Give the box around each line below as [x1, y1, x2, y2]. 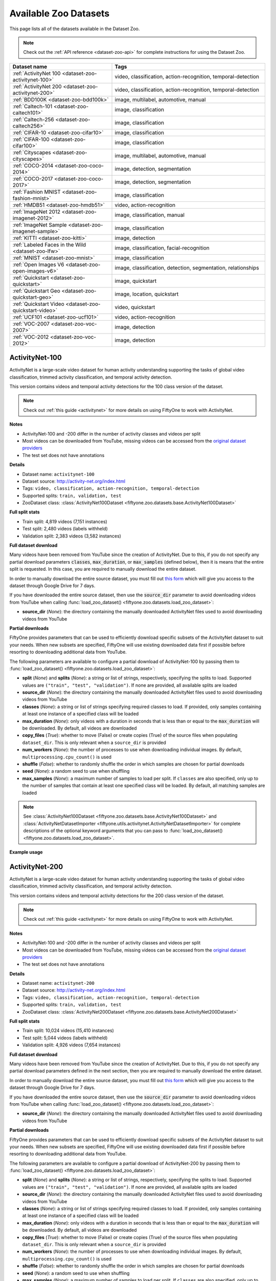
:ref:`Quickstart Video [12, 300, 64, 307]
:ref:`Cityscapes [12, 149, 51, 156]
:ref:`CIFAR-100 [12, 136, 50, 143]
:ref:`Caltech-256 [12, 116, 54, 123]
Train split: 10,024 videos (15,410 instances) [22, 1027, 114, 1034]
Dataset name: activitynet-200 [22, 980, 95, 986]
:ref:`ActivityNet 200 [12, 82, 62, 90]
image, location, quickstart [114, 290, 179, 297]
